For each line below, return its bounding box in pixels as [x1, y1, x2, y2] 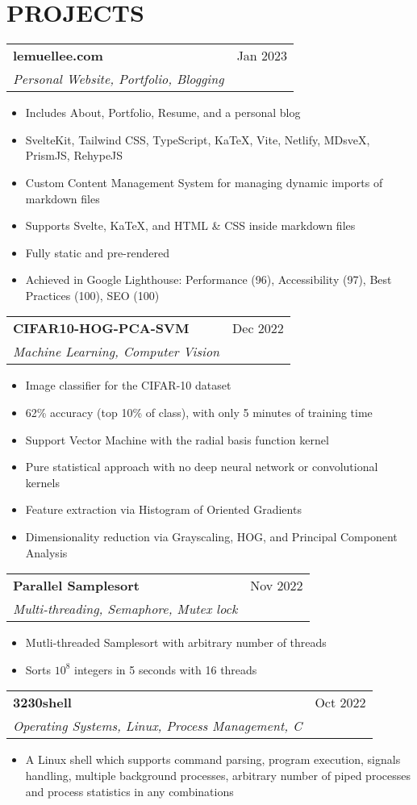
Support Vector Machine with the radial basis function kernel [25, 431, 329, 448]
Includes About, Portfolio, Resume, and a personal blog [25, 104, 301, 121]
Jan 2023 [236, 46, 288, 65]
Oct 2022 [315, 693, 366, 712]
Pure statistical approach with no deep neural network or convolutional [25, 458, 378, 475]
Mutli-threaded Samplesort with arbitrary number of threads [25, 634, 327, 651]
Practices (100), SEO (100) [25, 286, 160, 303]
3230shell [13, 693, 72, 712]
